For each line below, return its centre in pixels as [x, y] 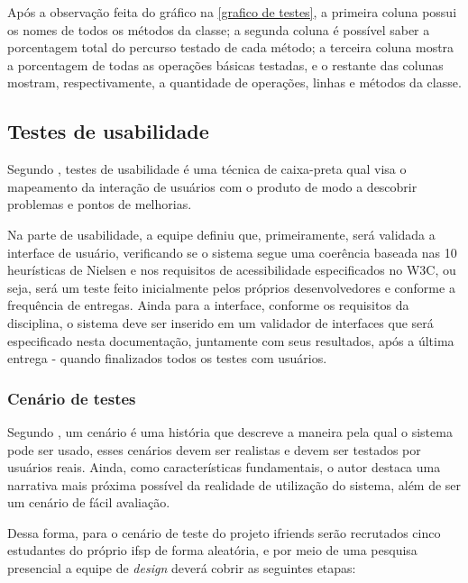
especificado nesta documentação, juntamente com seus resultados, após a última [231, 340]
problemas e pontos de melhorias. [100, 204]
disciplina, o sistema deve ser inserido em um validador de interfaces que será [220, 322]
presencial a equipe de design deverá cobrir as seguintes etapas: [182, 568]
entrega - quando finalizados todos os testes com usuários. [167, 358]
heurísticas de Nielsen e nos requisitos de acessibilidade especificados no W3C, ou [232, 270]
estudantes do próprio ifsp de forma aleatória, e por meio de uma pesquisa [212, 550]
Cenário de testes [72, 398]
